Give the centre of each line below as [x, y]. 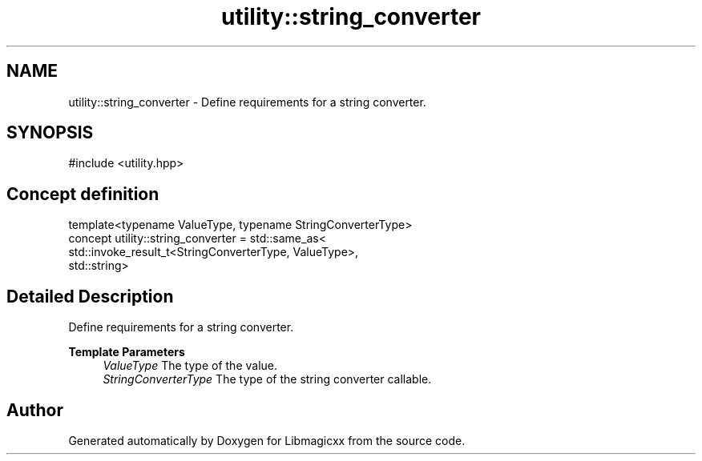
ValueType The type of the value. [190, 366]
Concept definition [83, 194]
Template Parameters [127, 352]
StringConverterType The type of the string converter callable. [267, 379]
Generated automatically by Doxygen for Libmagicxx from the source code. [267, 440]
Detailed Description [90, 296]
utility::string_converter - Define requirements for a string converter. [247, 102]
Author [35, 410]
